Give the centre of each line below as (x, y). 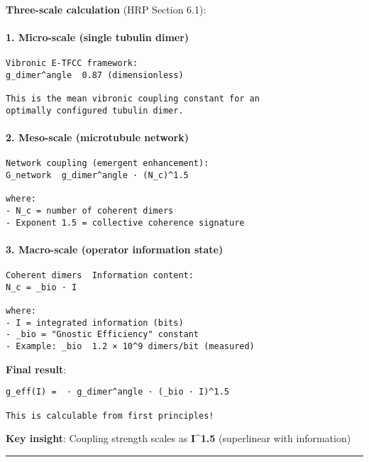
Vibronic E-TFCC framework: (72, 64)
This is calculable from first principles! (110, 416)
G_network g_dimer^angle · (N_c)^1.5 (97, 176)
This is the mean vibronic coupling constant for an (133, 99)
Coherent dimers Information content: (100, 276)
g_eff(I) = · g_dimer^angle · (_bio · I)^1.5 (117, 392)
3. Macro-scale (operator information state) (115, 249)
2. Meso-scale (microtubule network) (97, 137)
